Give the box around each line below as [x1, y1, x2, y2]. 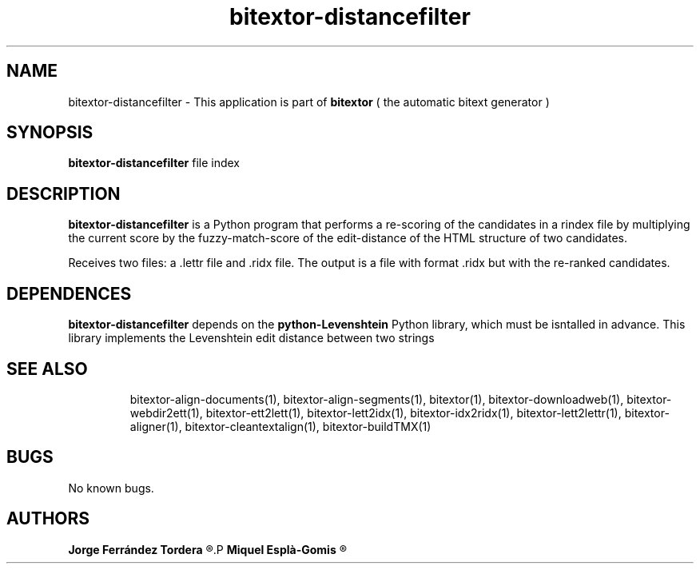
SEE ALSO [6, 358, 88, 379]
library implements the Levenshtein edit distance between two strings [68, 331, 435, 345]
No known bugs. [68, 480, 154, 495]
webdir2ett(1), [129, 405, 203, 420]
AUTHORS [6, 508, 90, 529]
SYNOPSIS [6, 122, 93, 143]
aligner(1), [129, 419, 182, 433]
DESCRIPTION [6, 183, 121, 204]
